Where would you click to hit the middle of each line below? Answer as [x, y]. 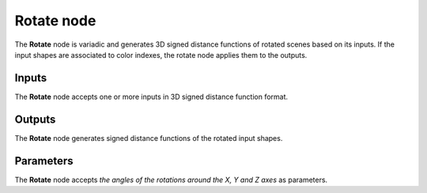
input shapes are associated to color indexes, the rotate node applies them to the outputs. [161, 55]
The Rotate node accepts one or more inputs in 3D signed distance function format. [151, 96]
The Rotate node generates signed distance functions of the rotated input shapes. [149, 138]
